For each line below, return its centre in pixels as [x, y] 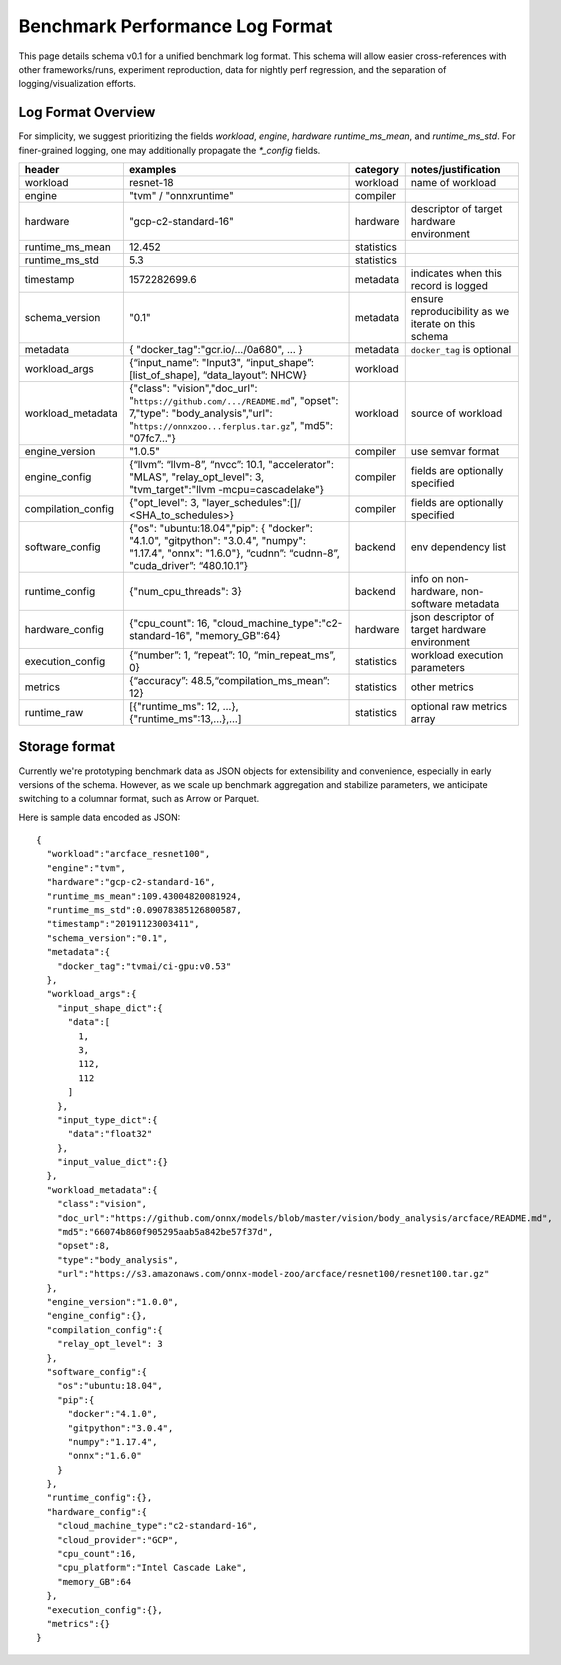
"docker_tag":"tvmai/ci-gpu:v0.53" [144, 966]
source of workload [456, 413]
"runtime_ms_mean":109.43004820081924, [144, 896]
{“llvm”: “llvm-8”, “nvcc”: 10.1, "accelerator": [231, 465]
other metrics [442, 687]
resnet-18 [151, 183]
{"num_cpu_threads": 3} [185, 592]
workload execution [457, 655]
